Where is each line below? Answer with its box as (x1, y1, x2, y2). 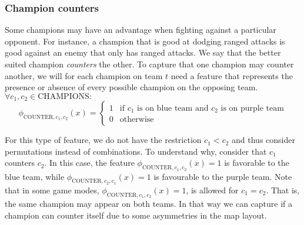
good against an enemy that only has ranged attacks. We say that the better (5, 46, 281, 59)
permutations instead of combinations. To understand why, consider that (5, 145, 267, 157)
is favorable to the (224, 156, 289, 169)
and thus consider (232, 134, 295, 146)
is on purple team (221, 104, 284, 112)
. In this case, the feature (44, 156, 135, 169)
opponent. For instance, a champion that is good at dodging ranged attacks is (5, 35, 285, 47)
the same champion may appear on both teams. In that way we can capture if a (5, 197, 293, 210)
